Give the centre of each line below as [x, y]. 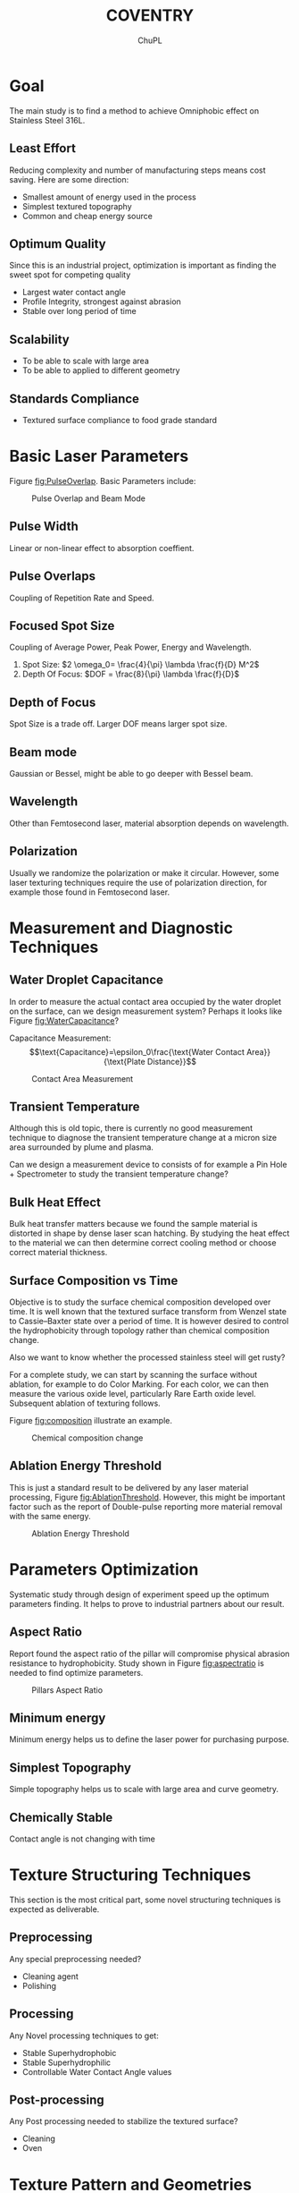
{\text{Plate [125, 1061]
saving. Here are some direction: [69, 179]
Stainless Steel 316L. [47, 120]
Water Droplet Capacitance [86, 980]
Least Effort [42, 149]
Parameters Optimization [104, 1569]
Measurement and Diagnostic [121, 928]
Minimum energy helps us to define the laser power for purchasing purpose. [149, 1739]
